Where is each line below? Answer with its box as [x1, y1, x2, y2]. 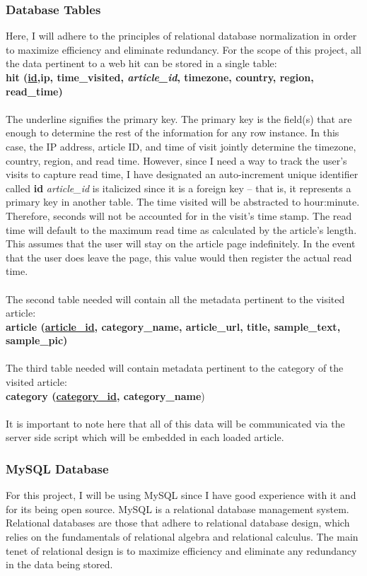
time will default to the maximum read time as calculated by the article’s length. [6, 222, 357, 237]
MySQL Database [6, 459, 109, 477]
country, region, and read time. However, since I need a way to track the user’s [6, 153, 347, 167]
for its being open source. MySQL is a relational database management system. [6, 501, 349, 516]
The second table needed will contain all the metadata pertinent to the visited [6, 291, 345, 306]
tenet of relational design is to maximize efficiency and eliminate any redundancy [6, 543, 357, 558]
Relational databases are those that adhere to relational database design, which [6, 515, 350, 530]
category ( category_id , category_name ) [6, 388, 205, 403]
